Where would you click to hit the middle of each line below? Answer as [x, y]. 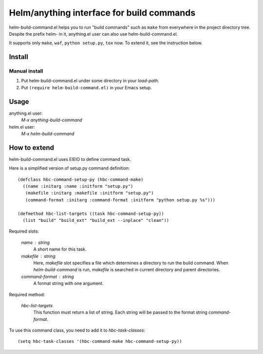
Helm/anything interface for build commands [102, 13]
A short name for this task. [60, 249]
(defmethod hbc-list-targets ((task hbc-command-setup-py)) [91, 214]
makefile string [38, 256]
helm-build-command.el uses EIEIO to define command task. [70, 159]
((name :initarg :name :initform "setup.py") [78, 186]
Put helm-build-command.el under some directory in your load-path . [90, 81]
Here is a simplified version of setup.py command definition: [69, 168]
